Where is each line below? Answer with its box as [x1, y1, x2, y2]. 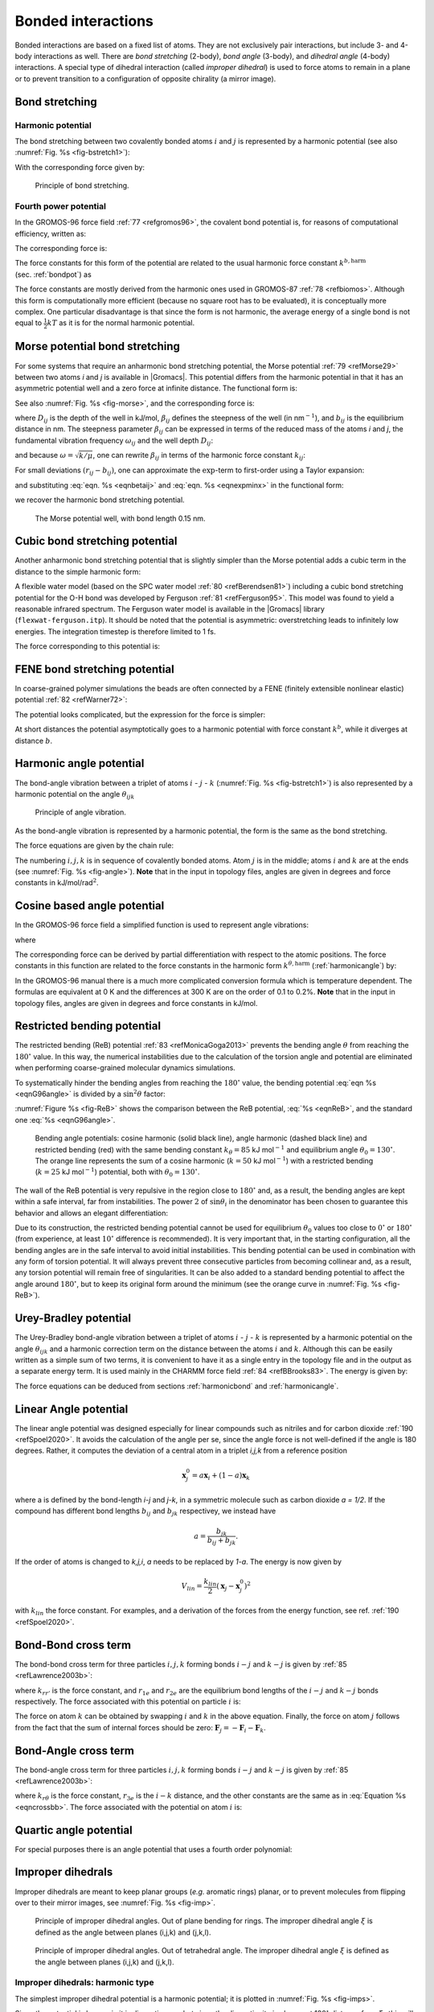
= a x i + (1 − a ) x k [191, 1470, 251, 1482]
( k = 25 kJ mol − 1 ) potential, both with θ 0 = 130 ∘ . [35, 1166, 200, 1179]
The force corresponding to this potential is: [14, 641, 161, 651]
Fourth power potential [14, 200, 106, 212]
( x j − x [216, 1581, 240, 1593]
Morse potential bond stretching [14, 340, 181, 353]
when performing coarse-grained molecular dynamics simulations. [14, 1063, 236, 1073]
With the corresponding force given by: [14, 162, 145, 172]
